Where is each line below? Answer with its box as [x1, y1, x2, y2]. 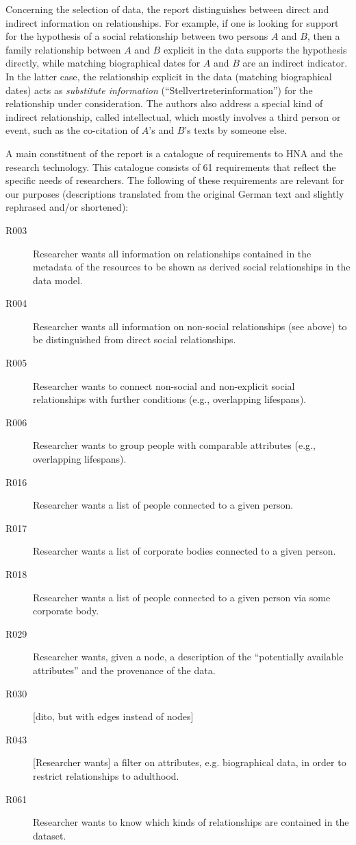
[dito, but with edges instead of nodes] [33, 709, 194, 724]
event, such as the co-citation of [5, 123, 139, 137]
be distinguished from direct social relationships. [33, 332, 236, 347]
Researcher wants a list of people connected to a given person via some [33, 590, 331, 604]
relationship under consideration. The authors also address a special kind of [5, 96, 323, 111]
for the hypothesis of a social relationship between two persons [5, 29, 268, 43]
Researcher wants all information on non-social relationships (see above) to [33, 319, 347, 333]
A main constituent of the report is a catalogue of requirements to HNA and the [5, 146, 343, 160]
